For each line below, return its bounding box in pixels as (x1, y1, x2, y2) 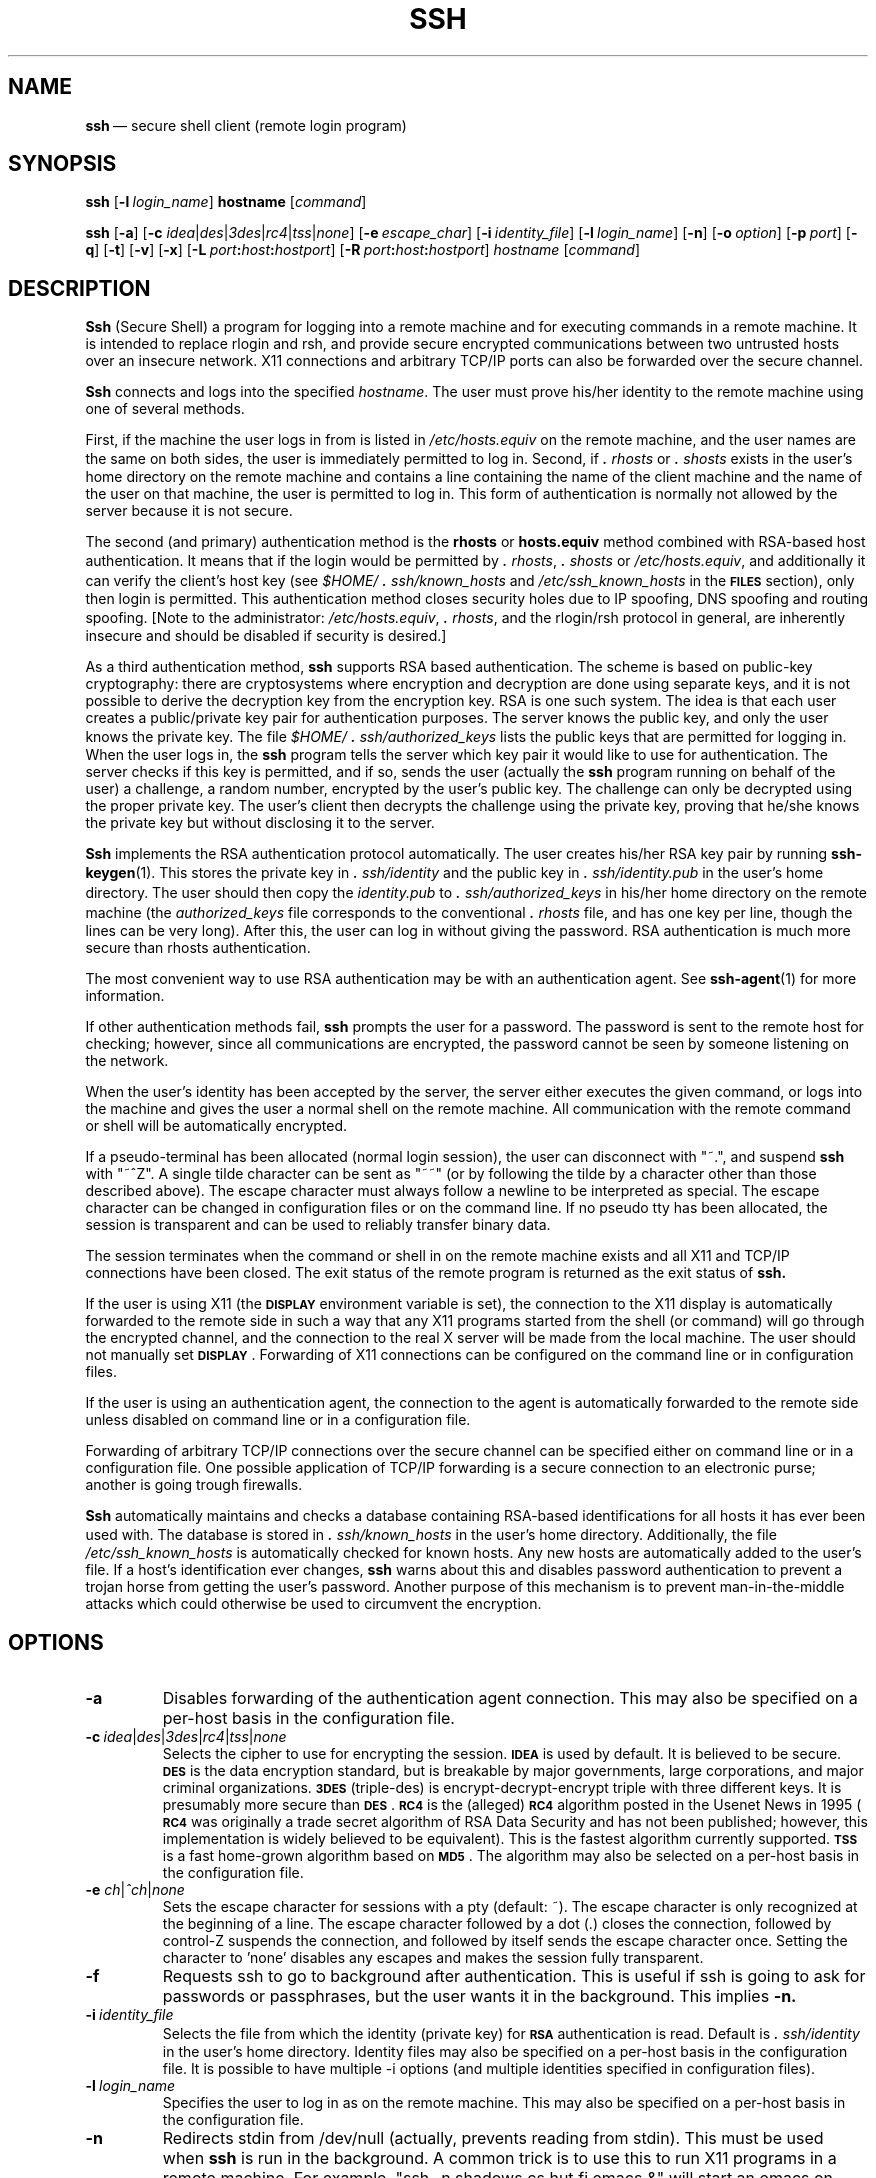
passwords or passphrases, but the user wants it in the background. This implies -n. (162, 1986, 797, 2007)
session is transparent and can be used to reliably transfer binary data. (85, 1216, 551, 1234)
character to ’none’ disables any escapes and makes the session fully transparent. (162, 1949, 704, 1967)
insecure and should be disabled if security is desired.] (85, 627, 447, 645)
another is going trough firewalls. (85, 1476, 303, 1494)
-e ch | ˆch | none (85, 1881, 185, 1899)
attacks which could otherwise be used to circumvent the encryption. (85, 1595, 542, 1613)
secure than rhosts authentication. (85, 939, 311, 957)
